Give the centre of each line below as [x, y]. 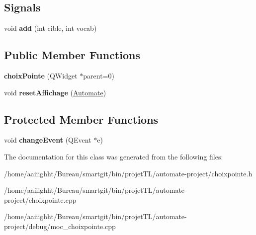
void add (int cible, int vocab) [50, 28]
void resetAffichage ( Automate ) [55, 92]
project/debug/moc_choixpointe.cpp [60, 226]
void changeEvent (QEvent [48, 140]
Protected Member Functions [81, 119]
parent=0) [99, 76]
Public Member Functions [72, 55]
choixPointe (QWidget [41, 76]
